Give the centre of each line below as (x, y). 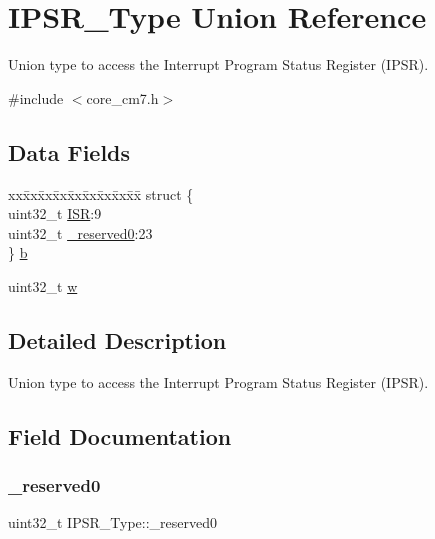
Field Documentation (120, 435)
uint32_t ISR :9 (55, 213)
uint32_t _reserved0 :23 (80, 232)
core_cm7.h (122, 97)
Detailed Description (117, 339)
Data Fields (69, 151)
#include (36, 97)
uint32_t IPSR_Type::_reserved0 (113, 522)
